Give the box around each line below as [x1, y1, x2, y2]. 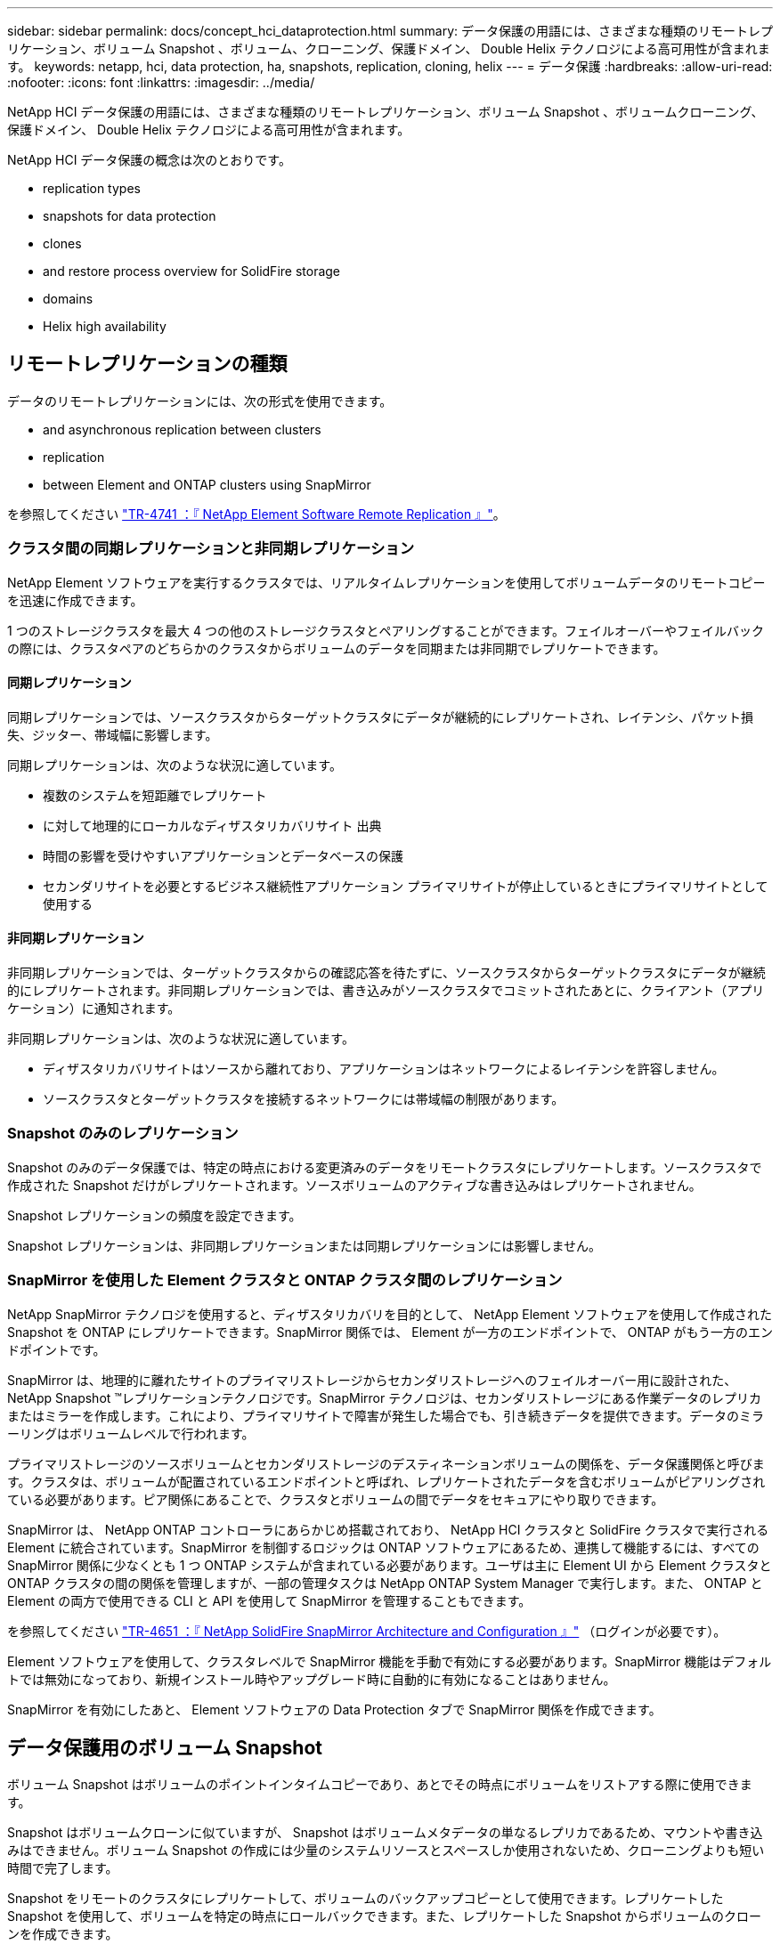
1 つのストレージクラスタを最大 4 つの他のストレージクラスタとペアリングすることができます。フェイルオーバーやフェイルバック [7, 622, 764, 638]
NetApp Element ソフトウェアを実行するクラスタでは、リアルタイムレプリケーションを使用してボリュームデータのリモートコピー [7, 574, 766, 590]
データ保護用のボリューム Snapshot [7, 1736, 323, 1759]
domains [43, 291, 93, 306]
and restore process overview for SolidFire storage [43, 263, 341, 279]
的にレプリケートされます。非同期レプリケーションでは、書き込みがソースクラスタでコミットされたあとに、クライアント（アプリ [7, 983, 765, 999]
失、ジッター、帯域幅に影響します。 [7, 726, 218, 742]
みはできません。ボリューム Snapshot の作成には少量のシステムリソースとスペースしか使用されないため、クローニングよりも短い [7, 1843, 765, 1859]
